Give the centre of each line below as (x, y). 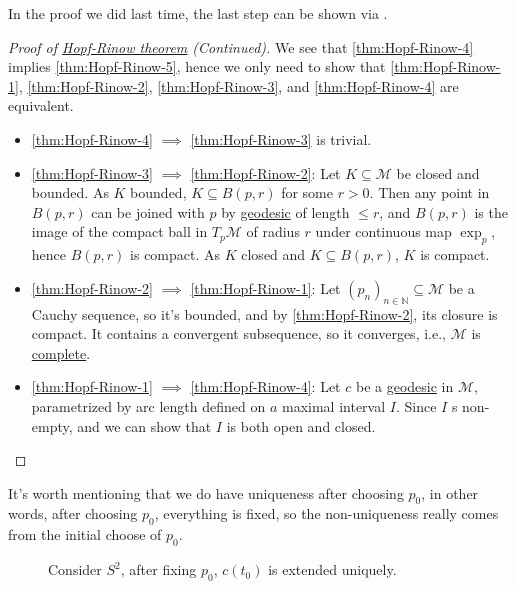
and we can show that (144, 425)
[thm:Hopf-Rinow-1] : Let (265, 287)
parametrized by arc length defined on (148, 405)
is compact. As (175, 254)
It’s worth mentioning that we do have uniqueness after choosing (206, 492)
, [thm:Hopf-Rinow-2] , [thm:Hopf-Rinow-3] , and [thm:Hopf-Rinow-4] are (238, 85)
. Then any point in (429, 192)
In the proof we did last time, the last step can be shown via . (198, 13)
